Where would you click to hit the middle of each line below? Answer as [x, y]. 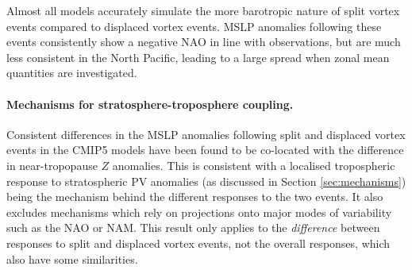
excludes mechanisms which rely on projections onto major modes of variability [199, 212]
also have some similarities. [72, 258]
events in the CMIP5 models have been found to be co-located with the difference [205, 150]
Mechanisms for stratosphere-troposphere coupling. [150, 104]
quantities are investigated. [72, 73]
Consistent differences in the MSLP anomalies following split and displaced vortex [206, 134]
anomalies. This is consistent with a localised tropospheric [254, 165]
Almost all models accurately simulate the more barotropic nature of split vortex [203, 10]
